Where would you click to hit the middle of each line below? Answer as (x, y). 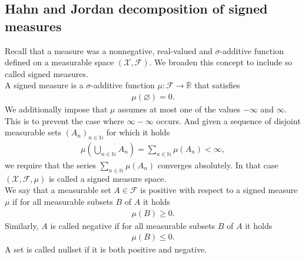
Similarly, (22, 225)
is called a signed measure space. (107, 178)
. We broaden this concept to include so (221, 62)
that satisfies (217, 85)
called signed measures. (47, 73)
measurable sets (33, 132)
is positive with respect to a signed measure (219, 190)
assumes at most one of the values (179, 109)
